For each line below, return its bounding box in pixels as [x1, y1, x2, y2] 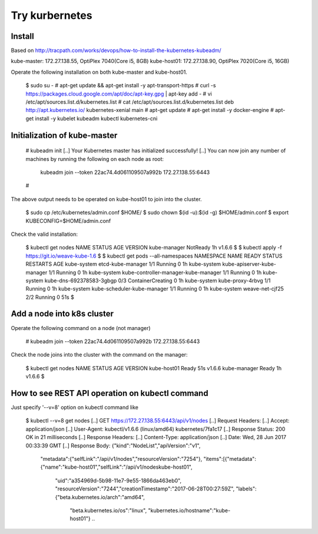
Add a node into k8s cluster [11, 309, 114, 319]
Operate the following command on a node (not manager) [11, 324, 151, 331]
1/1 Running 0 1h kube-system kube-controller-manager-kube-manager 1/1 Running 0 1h [48, 269, 262, 276]
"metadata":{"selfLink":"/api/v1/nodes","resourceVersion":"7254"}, [40, 456, 203, 462]
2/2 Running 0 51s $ [25, 294, 75, 301]
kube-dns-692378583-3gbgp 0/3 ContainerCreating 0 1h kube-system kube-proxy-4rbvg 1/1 [44, 277, 271, 284]
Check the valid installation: [11, 230, 78, 238]
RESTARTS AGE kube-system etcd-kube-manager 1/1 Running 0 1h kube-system [25, 261, 221, 268]
